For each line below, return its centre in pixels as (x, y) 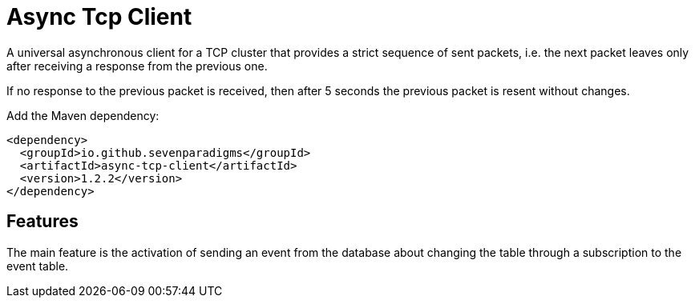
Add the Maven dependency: (83, 115)
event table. (38, 266)
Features (42, 222)
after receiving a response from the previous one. (137, 66)
